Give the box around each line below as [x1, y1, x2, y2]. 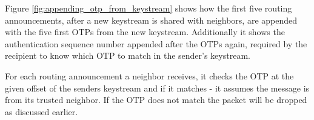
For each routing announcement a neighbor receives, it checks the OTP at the [5, 69, 294, 82]
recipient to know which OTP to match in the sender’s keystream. [5, 49, 250, 62]
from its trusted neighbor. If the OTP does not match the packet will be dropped [5, 93, 307, 106]
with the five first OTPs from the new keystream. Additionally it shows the [5, 25, 285, 38]
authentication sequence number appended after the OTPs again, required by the [5, 37, 307, 50]
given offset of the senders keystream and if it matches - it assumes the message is [5, 81, 310, 94]
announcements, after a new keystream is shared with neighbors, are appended [5, 13, 298, 26]
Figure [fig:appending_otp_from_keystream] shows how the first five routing [5, 2, 292, 14]
